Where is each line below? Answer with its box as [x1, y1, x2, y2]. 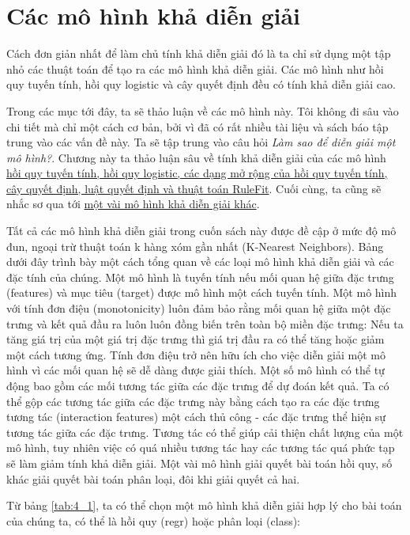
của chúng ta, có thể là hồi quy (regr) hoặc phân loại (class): [6, 512, 301, 529]
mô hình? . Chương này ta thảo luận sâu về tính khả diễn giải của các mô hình [6, 149, 386, 165]
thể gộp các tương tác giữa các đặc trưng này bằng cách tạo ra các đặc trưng [6, 393, 380, 409]
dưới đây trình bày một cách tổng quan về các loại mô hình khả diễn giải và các [6, 253, 394, 270]
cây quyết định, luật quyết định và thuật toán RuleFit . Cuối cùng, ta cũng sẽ [6, 180, 382, 196]
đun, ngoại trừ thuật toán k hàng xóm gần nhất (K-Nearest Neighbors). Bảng [6, 237, 384, 254]
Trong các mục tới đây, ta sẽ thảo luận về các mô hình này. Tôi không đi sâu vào [6, 102, 399, 119]
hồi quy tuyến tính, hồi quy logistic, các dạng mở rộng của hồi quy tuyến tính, [6, 165, 388, 181]
